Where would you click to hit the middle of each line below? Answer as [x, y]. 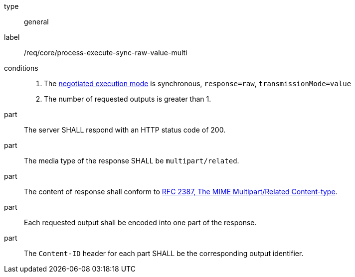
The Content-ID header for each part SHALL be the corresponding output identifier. [164, 253]
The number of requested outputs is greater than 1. [128, 99]
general [36, 22]
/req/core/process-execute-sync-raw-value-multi [106, 53]
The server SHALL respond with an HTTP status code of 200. [125, 130]
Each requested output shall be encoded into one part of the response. [140, 222]
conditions [21, 68]
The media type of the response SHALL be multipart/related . [132, 161]
